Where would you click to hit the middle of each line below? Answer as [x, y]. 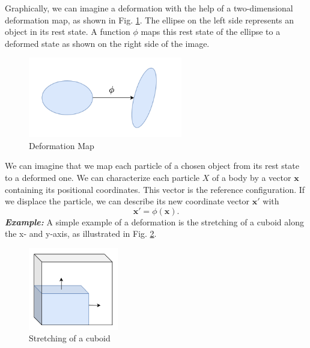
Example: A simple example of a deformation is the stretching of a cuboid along [154, 221]
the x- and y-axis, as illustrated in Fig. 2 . [81, 234]
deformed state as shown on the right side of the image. [107, 43]
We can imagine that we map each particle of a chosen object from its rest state [152, 166]
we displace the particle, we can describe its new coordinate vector [127, 201]
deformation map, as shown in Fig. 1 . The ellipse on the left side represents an [150, 20]
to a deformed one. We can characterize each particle [102, 177]
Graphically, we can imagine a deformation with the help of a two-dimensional [149, 8]
